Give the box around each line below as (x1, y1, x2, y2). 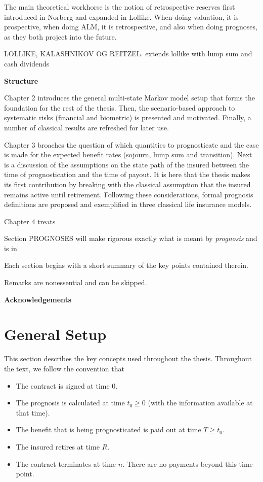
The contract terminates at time (16, 458, 116, 469)
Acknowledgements (4, 294, 72, 304)
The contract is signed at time (16, 380, 110, 391)
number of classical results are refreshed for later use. (4, 122, 169, 132)
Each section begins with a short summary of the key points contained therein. (4, 260, 248, 270)
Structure (4, 75, 38, 86)
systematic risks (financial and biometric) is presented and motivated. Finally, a (4, 112, 251, 123)
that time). (16, 407, 50, 418)
